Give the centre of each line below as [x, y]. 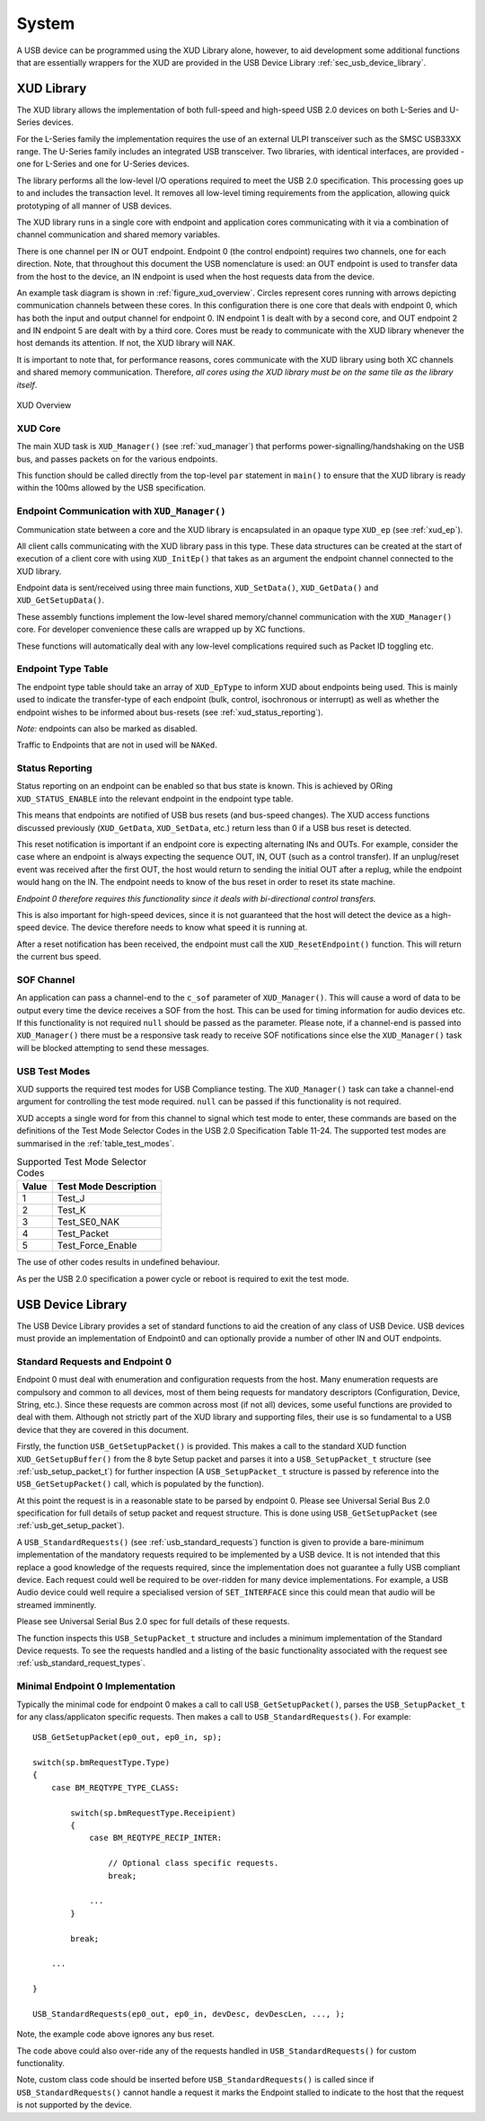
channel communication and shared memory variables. [118, 234]
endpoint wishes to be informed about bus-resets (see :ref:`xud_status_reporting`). [170, 712]
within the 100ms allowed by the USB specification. [111, 488]
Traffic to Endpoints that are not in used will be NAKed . [117, 745]
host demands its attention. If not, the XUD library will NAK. [126, 343]
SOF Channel [46, 979]
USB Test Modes [53, 1071]
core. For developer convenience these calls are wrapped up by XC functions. [161, 630]
